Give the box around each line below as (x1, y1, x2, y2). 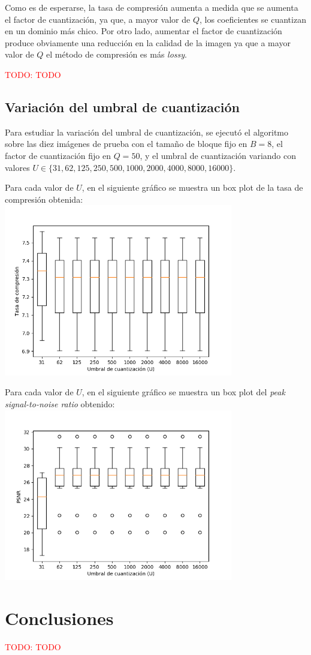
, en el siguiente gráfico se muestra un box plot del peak (81, 386, 285, 398)
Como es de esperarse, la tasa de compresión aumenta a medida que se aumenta (5, 1, 298, 13)
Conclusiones (5, 605, 114, 630)
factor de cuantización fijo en (5, 149, 111, 161)
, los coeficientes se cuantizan (200, 13, 306, 25)
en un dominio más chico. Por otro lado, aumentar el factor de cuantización (5, 25, 282, 37)
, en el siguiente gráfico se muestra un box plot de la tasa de (81, 181, 303, 194)
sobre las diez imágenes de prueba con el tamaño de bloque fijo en (5, 137, 247, 150)
